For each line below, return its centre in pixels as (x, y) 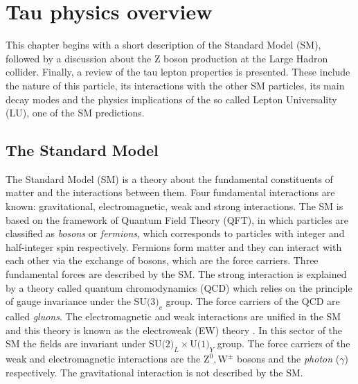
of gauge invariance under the (68, 301)
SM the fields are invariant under (76, 343)
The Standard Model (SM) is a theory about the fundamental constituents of (169, 178)
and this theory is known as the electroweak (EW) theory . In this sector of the (174, 330)
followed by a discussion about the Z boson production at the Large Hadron (167, 58)
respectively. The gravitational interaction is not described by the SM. (154, 372)
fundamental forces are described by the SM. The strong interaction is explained (176, 274)
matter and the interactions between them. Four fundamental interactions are (170, 192)
